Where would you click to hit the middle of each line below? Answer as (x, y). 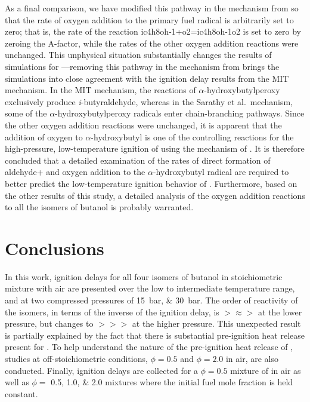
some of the (26, 113)
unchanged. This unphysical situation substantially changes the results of (138, 55)
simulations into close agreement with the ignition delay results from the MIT (147, 78)
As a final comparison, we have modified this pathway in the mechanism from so (152, 8)
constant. (21, 393)
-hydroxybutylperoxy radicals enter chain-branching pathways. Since (180, 113)
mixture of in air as (266, 370)
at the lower (280, 312)
